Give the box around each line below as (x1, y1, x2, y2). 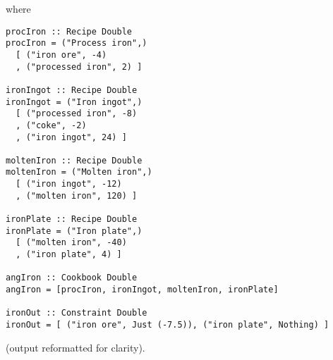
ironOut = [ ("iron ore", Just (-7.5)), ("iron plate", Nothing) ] (6, 320, 329, 330)
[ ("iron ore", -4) (16, 49, 107, 60)
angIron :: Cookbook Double (6, 273, 138, 283)
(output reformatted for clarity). (6, 340, 145, 354)
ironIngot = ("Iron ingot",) (6, 97, 143, 107)
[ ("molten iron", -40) (16, 237, 127, 248)
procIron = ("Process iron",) (6, 38, 147, 49)
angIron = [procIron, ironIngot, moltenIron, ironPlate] (6, 285, 279, 295)
